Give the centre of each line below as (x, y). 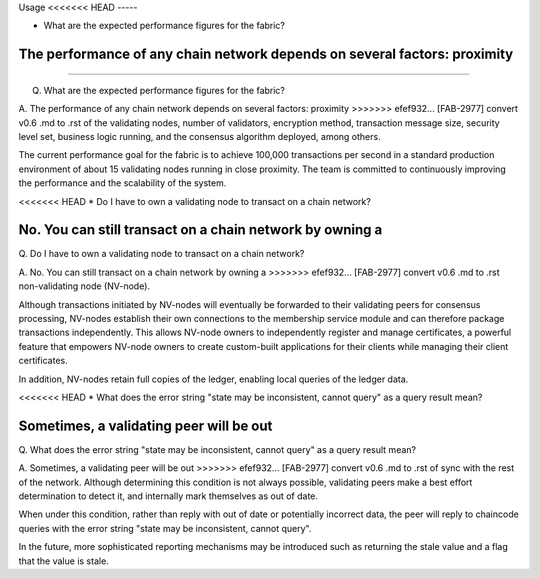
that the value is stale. (63, 561)
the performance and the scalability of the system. (122, 183)
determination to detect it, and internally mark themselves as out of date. (168, 496)
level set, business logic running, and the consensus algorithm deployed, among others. (199, 136)
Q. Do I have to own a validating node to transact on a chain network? (161, 254)
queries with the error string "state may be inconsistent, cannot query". (165, 528)
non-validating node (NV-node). (84, 286)
